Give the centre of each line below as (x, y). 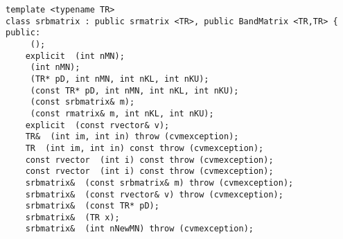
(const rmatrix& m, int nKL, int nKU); (122, 113)
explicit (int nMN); (75, 56)
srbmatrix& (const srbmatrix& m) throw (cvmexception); (159, 183)
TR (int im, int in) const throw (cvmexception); (144, 148)
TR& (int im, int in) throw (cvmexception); (132, 137)
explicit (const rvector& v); (97, 125)
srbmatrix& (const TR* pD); (92, 206)
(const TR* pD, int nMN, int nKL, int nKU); (134, 90)
